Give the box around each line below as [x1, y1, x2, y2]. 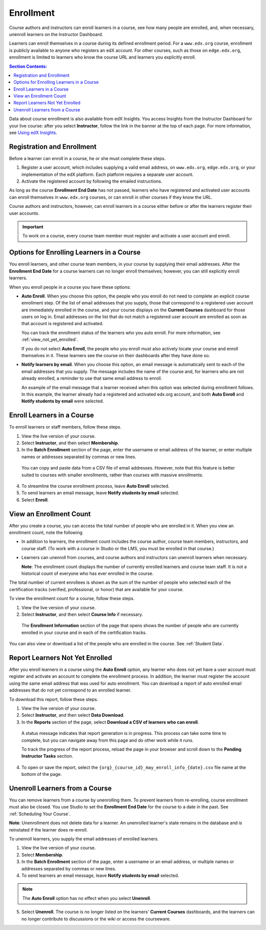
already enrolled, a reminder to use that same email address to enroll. [21, 375, 162, 381]
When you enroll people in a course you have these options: [9, 284, 131, 290]
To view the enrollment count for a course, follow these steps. [9, 596, 135, 601]
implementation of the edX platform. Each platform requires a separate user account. [21, 171, 194, 177]
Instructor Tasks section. [21, 753, 73, 759]
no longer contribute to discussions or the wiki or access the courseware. [21, 916, 171, 922]
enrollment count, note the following [9, 530, 83, 535]
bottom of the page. [21, 771, 62, 777]
